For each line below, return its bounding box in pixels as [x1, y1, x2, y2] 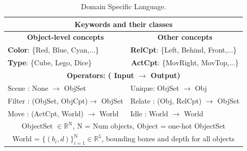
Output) [151, 69, 180, 80]
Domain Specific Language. [81, 1, 167, 11]
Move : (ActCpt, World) [8, 108, 84, 118]
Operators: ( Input [67, 69, 134, 80]
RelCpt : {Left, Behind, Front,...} [130, 44, 237, 55]
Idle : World [130, 108, 168, 118]
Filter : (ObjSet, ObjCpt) [8, 95, 88, 106]
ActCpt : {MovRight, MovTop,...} [131, 57, 239, 68]
